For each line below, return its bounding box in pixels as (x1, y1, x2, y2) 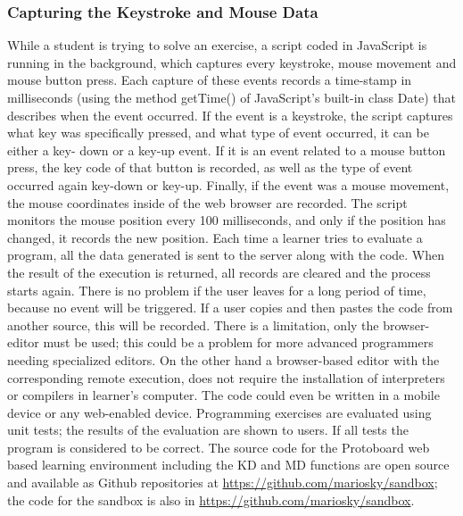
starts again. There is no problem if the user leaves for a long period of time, (7, 280, 426, 299)
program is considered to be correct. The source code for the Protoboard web (7, 437, 430, 456)
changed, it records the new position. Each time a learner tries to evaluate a (7, 228, 423, 246)
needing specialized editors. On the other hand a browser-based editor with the (7, 350, 440, 369)
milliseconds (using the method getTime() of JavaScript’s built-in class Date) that (7, 88, 456, 106)
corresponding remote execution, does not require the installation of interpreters (7, 368, 445, 387)
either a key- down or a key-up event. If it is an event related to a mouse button (7, 140, 446, 159)
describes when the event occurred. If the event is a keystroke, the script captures (7, 105, 453, 124)
